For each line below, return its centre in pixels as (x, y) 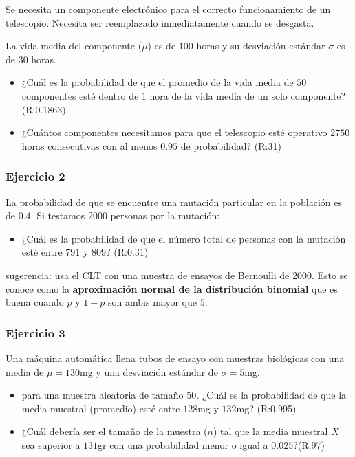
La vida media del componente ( (74, 46)
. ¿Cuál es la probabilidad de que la (271, 395)
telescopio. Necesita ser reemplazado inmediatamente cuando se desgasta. (160, 22)
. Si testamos (58, 215)
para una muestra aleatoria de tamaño (103, 395)
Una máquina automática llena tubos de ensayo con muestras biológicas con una (175, 358)
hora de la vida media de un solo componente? (248, 95)
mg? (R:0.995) (266, 408)
